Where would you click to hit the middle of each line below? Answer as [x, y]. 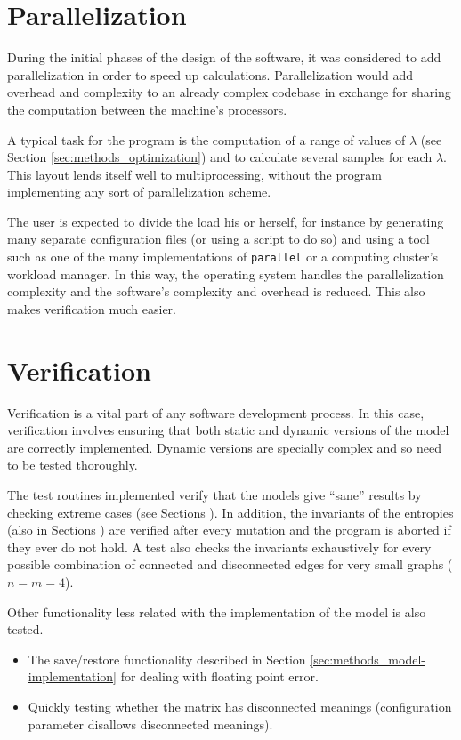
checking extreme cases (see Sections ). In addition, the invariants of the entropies [230, 512]
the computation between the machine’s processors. [147, 109]
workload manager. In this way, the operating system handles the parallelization [226, 273]
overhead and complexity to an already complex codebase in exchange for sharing [229, 92]
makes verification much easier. [92, 308]
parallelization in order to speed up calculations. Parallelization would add [210, 74]
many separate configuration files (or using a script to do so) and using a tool [218, 239]
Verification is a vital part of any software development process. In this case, [216, 412]
